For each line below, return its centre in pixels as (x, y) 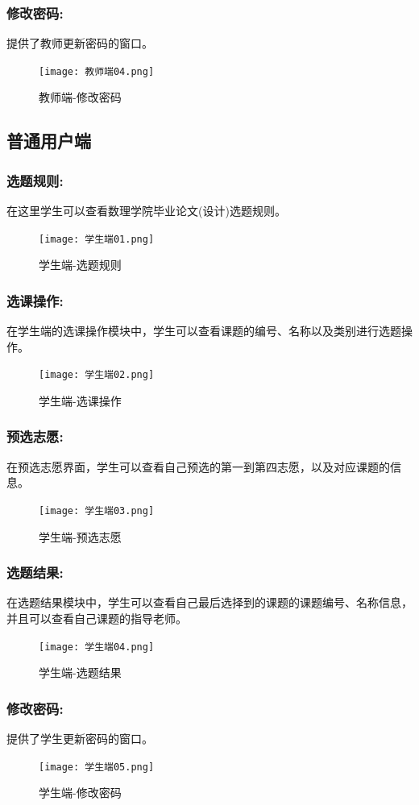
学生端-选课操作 (80, 400)
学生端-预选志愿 (80, 536)
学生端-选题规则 (80, 265)
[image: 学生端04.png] (97, 647)
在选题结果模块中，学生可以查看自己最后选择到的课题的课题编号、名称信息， (209, 602)
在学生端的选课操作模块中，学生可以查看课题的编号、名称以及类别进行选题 (204, 331)
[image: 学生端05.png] (97, 767)
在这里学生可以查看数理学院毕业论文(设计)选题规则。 (146, 211)
